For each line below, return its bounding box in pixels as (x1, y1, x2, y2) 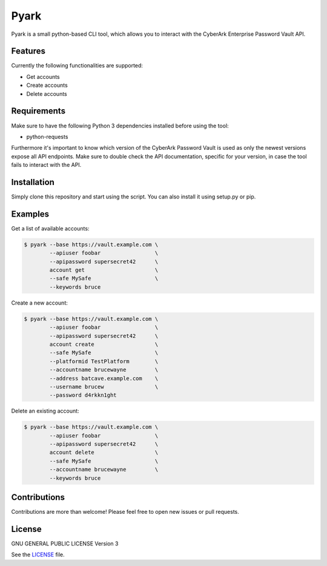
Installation (11, 177, 54, 187)
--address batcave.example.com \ (49, 375, 159, 382)
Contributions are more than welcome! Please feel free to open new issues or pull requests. (11, 508, 239, 516)
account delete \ (49, 449, 159, 456)
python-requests (26, 133, 68, 140)
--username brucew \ (49, 383, 159, 390)
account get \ (49, 267, 159, 274)
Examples (11, 209, 50, 219)
